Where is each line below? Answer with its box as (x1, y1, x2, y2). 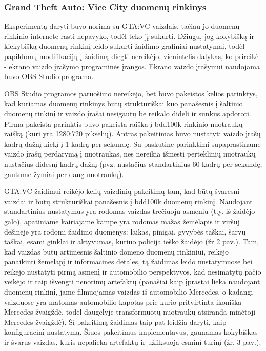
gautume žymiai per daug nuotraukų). (4, 168, 124, 179)
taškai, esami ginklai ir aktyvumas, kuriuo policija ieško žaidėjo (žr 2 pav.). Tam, (4, 236, 259, 247)
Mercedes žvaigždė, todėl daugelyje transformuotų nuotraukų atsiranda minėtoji (4, 306, 256, 317)
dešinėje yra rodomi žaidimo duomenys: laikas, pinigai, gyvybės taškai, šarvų (4, 226, 246, 237)
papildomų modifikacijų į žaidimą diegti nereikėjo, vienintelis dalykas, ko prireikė (4, 51, 259, 61)
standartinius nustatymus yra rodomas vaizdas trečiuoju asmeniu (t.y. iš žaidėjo (4, 206, 255, 217)
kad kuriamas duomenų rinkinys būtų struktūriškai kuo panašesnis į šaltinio (4, 98, 243, 109)
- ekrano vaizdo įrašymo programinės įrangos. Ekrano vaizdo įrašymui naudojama (4, 61, 260, 71)
